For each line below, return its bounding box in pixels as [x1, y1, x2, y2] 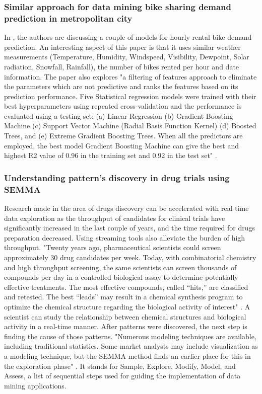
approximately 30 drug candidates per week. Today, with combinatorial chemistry [4, 252, 256, 262]
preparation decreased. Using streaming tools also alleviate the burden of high [4, 232, 245, 243]
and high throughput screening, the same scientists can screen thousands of [4, 262, 237, 272]
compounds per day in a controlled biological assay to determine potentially [4, 272, 238, 282]
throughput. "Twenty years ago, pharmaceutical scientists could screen [4, 242, 221, 253]
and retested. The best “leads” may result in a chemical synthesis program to [4, 291, 243, 302]
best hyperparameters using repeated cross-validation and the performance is [4, 101, 242, 111]
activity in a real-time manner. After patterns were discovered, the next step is [4, 321, 247, 332]
